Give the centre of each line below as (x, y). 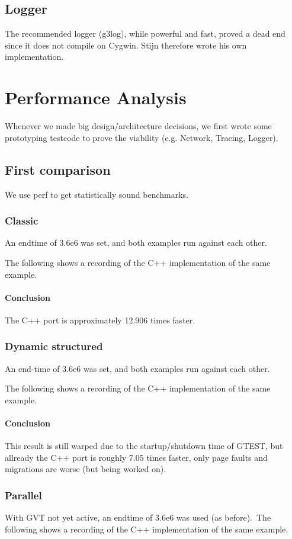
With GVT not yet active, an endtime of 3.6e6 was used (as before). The (138, 517)
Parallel (23, 495)
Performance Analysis (96, 97)
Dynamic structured (54, 346)
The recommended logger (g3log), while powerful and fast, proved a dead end (145, 33)
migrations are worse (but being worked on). (86, 469)
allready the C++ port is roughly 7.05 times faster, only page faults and (136, 457)
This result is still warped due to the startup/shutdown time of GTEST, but (144, 446)
